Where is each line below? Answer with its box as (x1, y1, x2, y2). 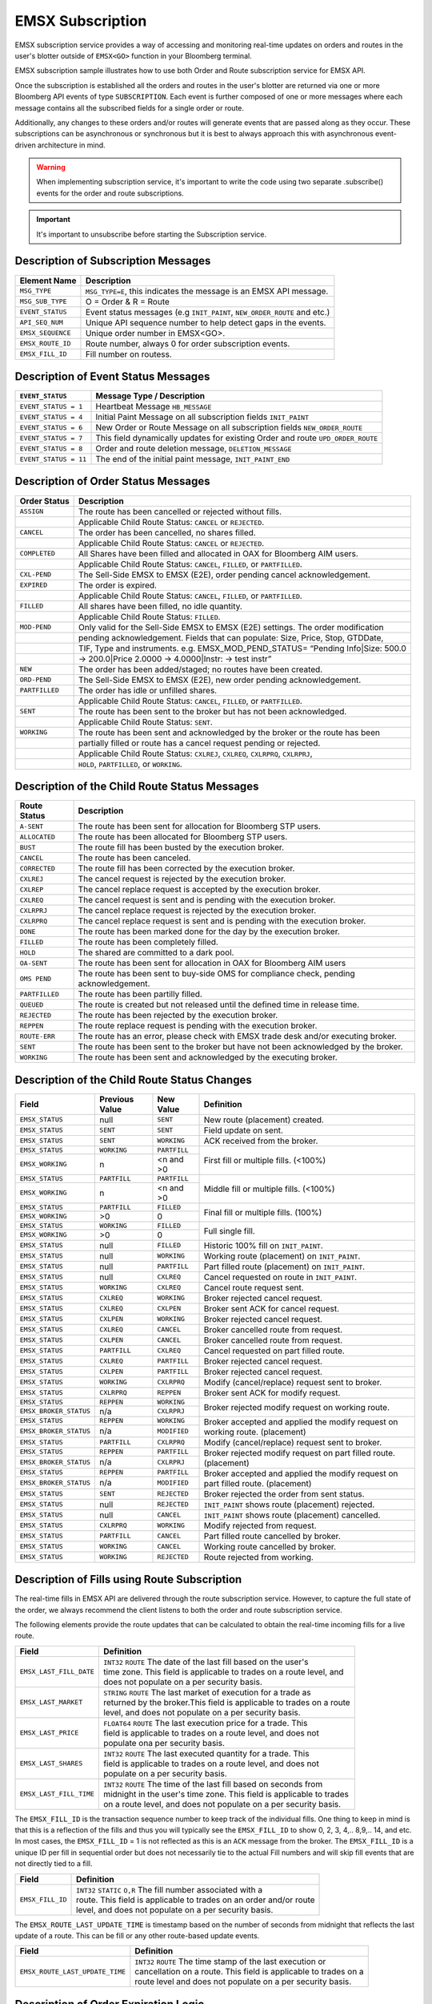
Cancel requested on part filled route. (203, 1345, 346, 1356)
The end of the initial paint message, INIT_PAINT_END (95, 454, 290, 465)
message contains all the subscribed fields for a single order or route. (14, 103, 244, 112)
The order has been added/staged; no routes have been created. (78, 664, 323, 675)
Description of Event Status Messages (14, 370, 210, 383)
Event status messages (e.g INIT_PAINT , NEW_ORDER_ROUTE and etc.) (85, 306, 330, 317)
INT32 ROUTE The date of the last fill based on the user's (102, 1656, 309, 1667)
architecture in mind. (37, 140, 106, 150)
